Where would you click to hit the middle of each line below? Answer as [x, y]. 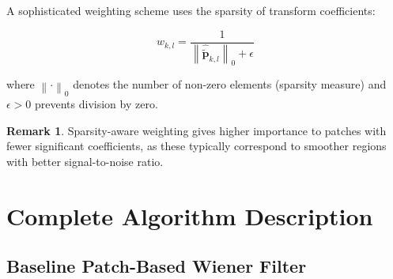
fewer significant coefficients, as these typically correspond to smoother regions [196, 146]
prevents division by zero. [96, 104]
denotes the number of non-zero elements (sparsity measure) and [230, 84]
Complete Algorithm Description [190, 215]
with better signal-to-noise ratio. [85, 161]
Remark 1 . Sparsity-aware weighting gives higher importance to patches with [196, 130]
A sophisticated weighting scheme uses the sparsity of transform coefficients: [191, 10]
